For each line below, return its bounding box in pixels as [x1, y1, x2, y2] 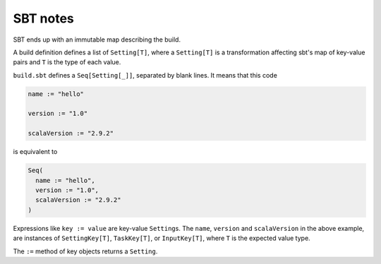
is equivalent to [13, 148, 58, 156]
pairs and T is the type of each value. [13, 58, 121, 66]
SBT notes [13, 11, 74, 26]
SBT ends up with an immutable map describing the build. [13, 35, 181, 44]
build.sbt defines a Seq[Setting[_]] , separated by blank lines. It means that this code [13, 71, 278, 79]
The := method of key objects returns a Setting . [13, 247, 158, 256]
